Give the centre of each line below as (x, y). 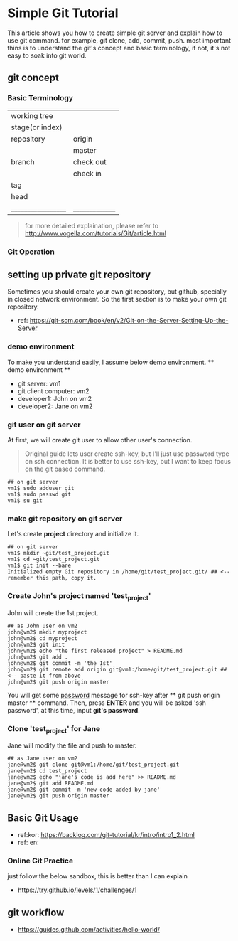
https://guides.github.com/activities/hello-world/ (88, 930)
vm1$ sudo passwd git (39, 494)
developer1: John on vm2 (55, 398)
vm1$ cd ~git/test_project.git (54, 560)
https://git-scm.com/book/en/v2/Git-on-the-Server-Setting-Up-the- (129, 321)
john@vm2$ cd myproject (43, 638)
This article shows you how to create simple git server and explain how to (115, 33)
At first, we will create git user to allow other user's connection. (100, 440)
